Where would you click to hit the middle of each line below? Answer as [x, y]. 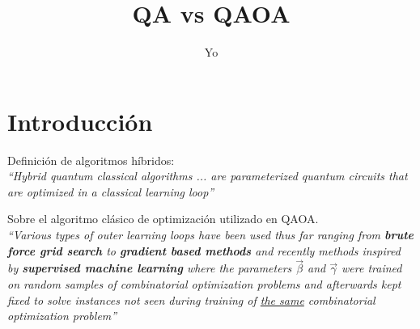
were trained [372, 268]
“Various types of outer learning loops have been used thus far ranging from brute [211, 235]
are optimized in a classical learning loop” [111, 191]
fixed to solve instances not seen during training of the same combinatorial [191, 299]
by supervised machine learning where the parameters [150, 268]
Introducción [80, 121]
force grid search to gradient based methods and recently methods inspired [204, 250]
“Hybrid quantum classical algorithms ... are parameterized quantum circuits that [208, 176]
